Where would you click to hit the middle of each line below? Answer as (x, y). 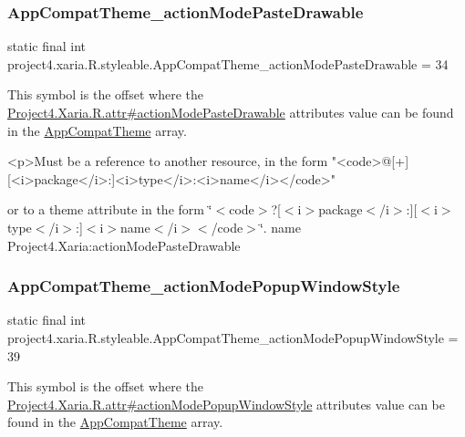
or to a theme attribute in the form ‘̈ (110, 209)
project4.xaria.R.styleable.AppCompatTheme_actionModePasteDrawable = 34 (228, 63)
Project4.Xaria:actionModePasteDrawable (124, 245)
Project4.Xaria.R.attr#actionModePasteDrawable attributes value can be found (231, 112)
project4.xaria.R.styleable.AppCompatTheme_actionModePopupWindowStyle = (233, 337)
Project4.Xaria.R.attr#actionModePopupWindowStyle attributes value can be (227, 404)
